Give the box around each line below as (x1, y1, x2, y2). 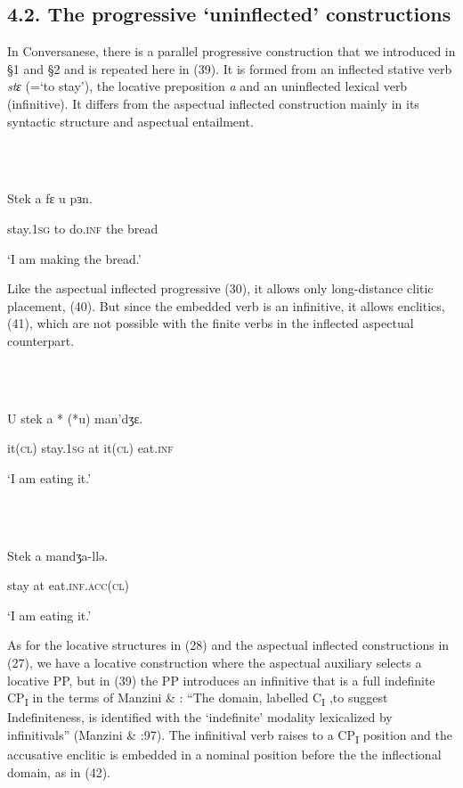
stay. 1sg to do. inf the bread (7, 218, 158, 237)
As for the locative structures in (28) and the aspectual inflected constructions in (7, 636, 450, 654)
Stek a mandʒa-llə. (7, 546, 109, 564)
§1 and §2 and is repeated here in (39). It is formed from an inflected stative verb (7, 59, 452, 78)
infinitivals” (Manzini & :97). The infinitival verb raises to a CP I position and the (7, 725, 452, 746)
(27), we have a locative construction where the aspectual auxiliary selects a (7, 653, 422, 672)
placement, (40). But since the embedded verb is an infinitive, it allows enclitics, (7, 296, 445, 315)
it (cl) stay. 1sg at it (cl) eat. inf (7, 439, 174, 457)
